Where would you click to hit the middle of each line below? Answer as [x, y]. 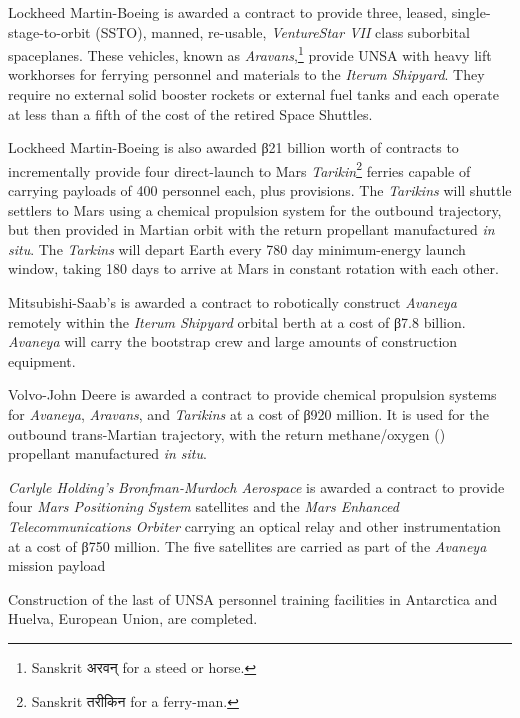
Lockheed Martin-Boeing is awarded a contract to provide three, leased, [227, 12]
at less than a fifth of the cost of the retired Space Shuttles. [190, 113]
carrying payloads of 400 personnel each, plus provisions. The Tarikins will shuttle [260, 190]
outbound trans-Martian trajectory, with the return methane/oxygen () [227, 433]
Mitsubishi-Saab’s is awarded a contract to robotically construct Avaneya [232, 302]
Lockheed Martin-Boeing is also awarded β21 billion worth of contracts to [233, 147]
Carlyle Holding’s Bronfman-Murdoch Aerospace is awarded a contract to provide [256, 486]
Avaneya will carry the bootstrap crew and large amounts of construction [233, 341]
